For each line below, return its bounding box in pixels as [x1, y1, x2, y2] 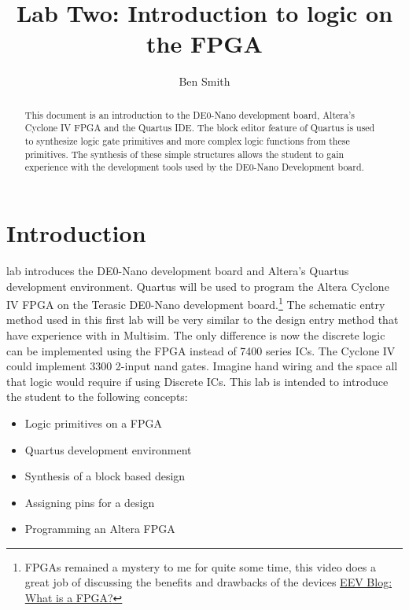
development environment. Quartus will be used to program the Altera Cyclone [6, 277, 389, 294]
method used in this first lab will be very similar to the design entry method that [6, 311, 399, 328]
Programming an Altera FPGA [24, 520, 175, 537]
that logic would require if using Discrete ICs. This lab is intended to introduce [6, 373, 389, 389]
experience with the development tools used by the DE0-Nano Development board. [24, 160, 364, 174]
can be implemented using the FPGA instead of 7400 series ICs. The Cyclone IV [6, 342, 396, 358]
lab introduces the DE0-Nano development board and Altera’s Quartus [6, 262, 349, 278]
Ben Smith [179, 73, 230, 90]
